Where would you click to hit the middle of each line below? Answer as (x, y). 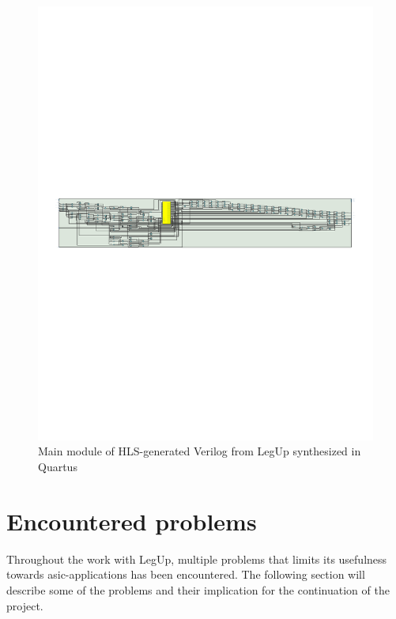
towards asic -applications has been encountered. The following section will (186, 574)
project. (25, 605)
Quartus (58, 467)
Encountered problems (132, 521)
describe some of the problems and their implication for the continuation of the (198, 589)
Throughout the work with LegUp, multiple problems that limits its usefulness (197, 559)
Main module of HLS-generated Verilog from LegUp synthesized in (200, 451)
